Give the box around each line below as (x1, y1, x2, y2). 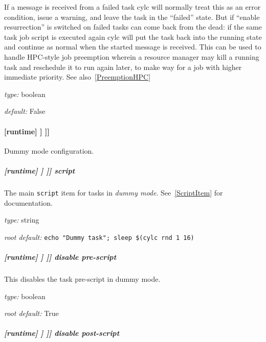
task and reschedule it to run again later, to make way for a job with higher (4, 61, 242, 72)
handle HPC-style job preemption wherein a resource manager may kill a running (4, 51, 259, 62)
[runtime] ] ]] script (4, 165, 75, 176)
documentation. (4, 197, 53, 208)
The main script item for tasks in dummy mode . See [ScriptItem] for (4, 187, 223, 198)
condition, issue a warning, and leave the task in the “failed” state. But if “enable (4, 11, 260, 22)
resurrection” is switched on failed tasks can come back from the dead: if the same (4, 21, 262, 32)
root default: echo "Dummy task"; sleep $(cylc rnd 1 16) (4, 231, 194, 242)
